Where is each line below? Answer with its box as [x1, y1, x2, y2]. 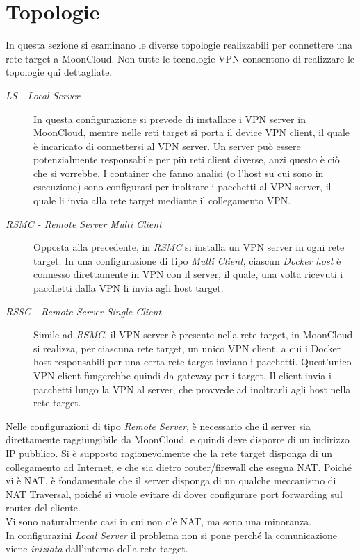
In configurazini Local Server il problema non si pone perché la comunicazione [6, 527, 337, 542]
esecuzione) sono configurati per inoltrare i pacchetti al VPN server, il [33, 179, 332, 194]
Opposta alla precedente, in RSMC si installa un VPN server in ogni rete [33, 240, 345, 254]
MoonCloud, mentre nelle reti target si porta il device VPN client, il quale [33, 125, 350, 140]
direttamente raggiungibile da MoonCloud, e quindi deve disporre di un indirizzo [6, 432, 350, 447]
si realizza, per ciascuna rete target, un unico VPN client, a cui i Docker [33, 340, 341, 355]
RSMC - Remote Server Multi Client [6, 216, 162, 231]
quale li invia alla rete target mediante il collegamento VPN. [33, 193, 291, 208]
